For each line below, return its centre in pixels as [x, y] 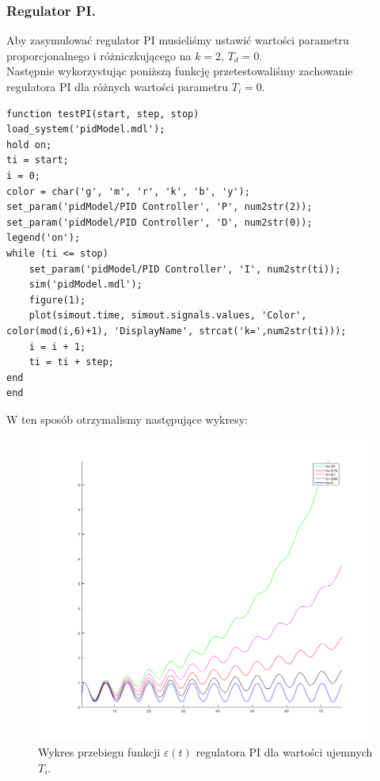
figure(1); [57, 300]
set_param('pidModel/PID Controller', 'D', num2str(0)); [160, 222]
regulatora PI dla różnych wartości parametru [118, 86]
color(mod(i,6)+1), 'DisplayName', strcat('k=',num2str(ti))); [177, 331]
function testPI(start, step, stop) [103, 114]
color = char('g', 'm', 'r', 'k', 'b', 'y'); [128, 191]
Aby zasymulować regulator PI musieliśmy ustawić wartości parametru [178, 40]
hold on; [29, 145]
